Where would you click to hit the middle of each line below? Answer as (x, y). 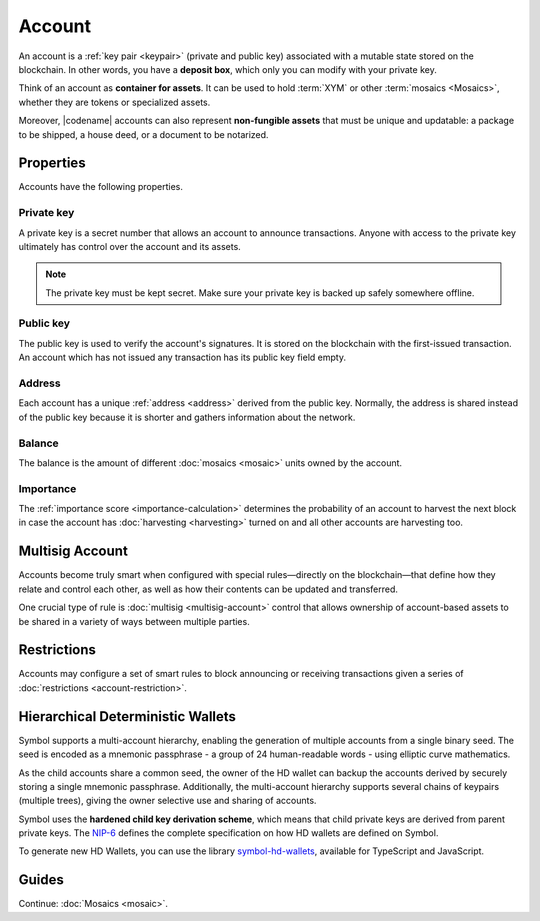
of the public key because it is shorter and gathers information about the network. (187, 417)
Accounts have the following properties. (101, 187)
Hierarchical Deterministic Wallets (127, 716)
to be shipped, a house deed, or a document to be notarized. (143, 134)
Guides (41, 880)
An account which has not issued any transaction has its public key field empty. (182, 357)
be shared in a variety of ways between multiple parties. (134, 621)
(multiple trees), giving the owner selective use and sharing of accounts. (167, 801)
